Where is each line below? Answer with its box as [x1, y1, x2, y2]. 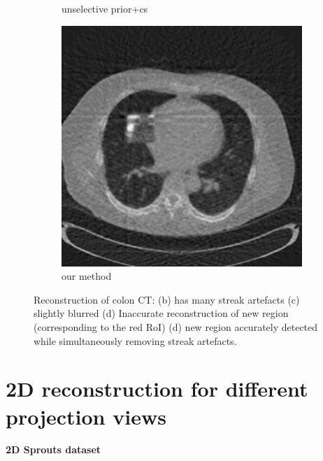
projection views [6, 402, 166, 430]
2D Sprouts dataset [6, 442, 101, 457]
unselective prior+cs [62, 1, 148, 15]
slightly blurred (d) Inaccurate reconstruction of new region [34, 306, 289, 320]
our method [62, 269, 112, 283]
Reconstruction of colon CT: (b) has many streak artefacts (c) [34, 292, 300, 306]
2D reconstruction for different [6, 374, 308, 403]
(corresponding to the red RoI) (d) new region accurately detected [34, 319, 318, 334]
